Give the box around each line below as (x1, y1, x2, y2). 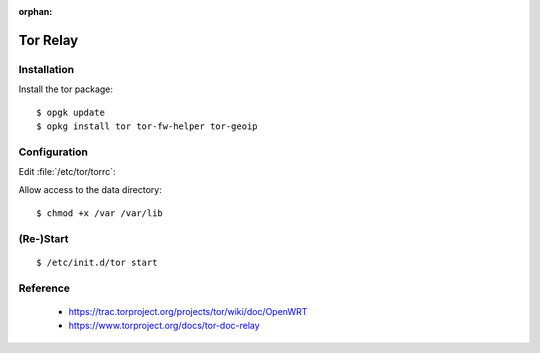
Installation (18, 62, 75, 76)
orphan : (18, 6, 53, 17)
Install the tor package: (18, 83, 114, 95)
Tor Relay (18, 31, 79, 49)
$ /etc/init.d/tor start (36, 256, 158, 268)
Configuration (18, 145, 89, 159)
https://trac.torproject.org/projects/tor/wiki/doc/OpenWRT (68, 305, 308, 317)
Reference (18, 281, 70, 295)
